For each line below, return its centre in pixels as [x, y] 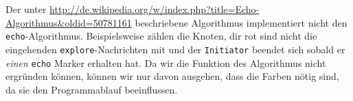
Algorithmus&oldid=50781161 [69, 22]
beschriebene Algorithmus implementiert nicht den [241, 22]
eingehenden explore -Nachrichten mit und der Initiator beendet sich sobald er [175, 49]
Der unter [26, 9]
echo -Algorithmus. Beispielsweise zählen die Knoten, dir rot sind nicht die [161, 36]
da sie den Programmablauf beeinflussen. [92, 89]
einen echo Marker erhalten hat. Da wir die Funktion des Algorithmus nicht [166, 62]
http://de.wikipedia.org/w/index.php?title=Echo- [155, 9]
